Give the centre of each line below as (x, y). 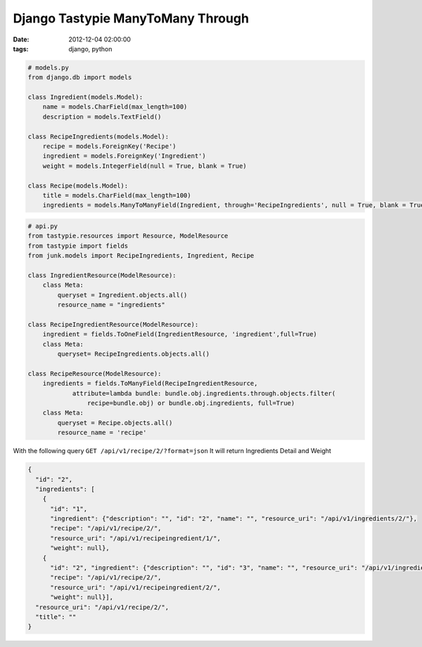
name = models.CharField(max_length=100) (115, 107)
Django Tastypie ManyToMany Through (131, 18)
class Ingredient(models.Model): (85, 97)
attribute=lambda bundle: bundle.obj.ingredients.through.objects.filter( (204, 393)
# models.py (49, 67)
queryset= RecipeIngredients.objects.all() (134, 354)
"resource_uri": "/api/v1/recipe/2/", (102, 607)
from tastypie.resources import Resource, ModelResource (128, 236)
